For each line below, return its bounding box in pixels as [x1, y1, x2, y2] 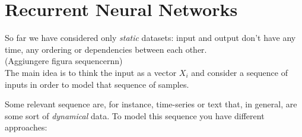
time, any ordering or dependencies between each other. [5, 43, 207, 55]
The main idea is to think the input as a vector [5, 66, 177, 78]
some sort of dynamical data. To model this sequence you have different [5, 109, 265, 122]
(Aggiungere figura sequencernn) [5, 55, 123, 67]
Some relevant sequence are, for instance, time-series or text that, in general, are [5, 98, 297, 110]
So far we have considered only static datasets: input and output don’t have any [5, 31, 296, 44]
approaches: [5, 121, 47, 133]
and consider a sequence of [191, 66, 288, 78]
